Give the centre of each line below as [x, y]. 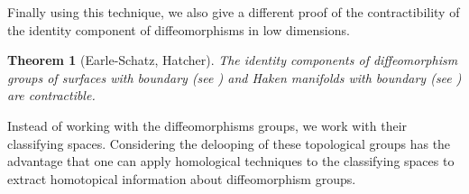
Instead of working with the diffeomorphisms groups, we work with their [207, 125]
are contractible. [51, 95]
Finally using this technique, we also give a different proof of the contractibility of [234, 12]
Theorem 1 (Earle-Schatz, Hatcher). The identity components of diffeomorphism [233, 60]
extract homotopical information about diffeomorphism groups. [182, 178]
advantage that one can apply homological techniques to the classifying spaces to [231, 161]
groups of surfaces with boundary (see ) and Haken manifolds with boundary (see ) [234, 77]
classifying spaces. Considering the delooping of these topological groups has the [229, 143]
